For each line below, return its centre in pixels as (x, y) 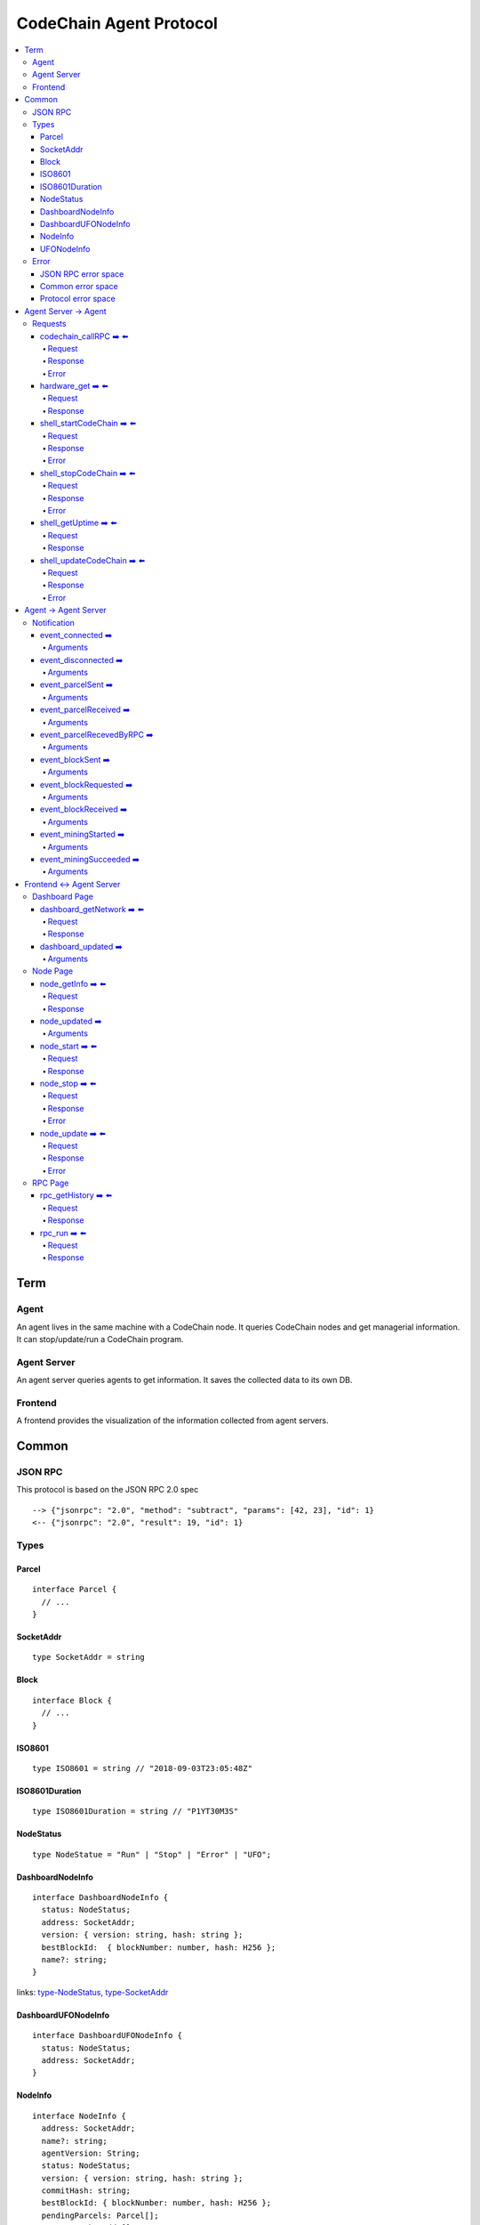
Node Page (53, 971)
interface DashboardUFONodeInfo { (107, 2035)
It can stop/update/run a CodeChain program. (100, 1339)
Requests (49, 324)
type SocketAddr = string (89, 1657)
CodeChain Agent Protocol (117, 23)
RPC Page (51, 1183)
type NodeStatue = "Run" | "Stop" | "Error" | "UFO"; (152, 1854)
